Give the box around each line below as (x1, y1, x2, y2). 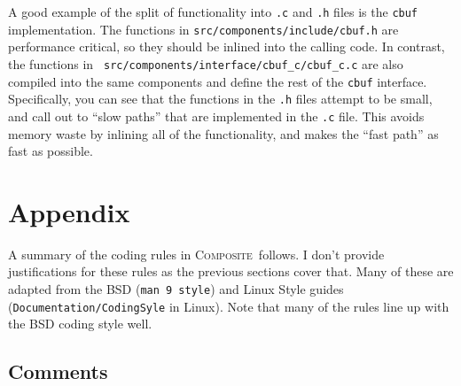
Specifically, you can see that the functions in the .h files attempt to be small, (8, 89, 433, 108)
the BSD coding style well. (8, 314, 152, 333)
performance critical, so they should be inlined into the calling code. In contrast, (8, 37, 445, 56)
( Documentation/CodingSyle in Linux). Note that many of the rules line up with (8, 297, 449, 315)
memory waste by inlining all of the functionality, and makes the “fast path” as (8, 124, 439, 143)
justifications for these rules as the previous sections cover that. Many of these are (8, 262, 454, 281)
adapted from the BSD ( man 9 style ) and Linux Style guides (8, 280, 344, 298)
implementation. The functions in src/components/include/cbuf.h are (8, 19, 399, 38)
